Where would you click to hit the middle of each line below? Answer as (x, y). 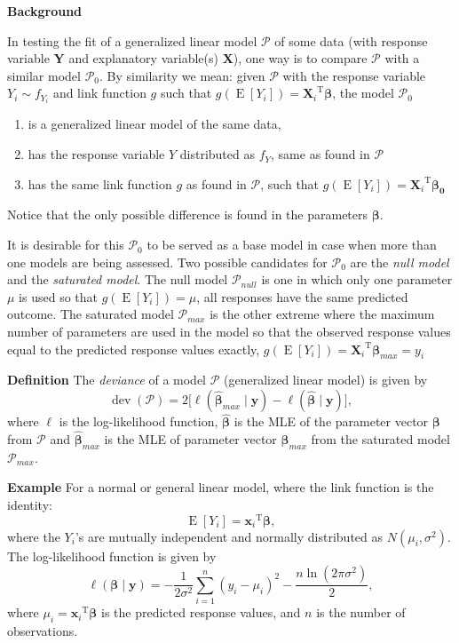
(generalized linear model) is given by (326, 380)
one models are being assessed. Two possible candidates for (167, 262)
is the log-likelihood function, (138, 421)
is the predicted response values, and (201, 612)
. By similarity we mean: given (182, 75)
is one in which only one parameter (357, 279)
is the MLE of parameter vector (190, 439)
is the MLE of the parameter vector (331, 421)
